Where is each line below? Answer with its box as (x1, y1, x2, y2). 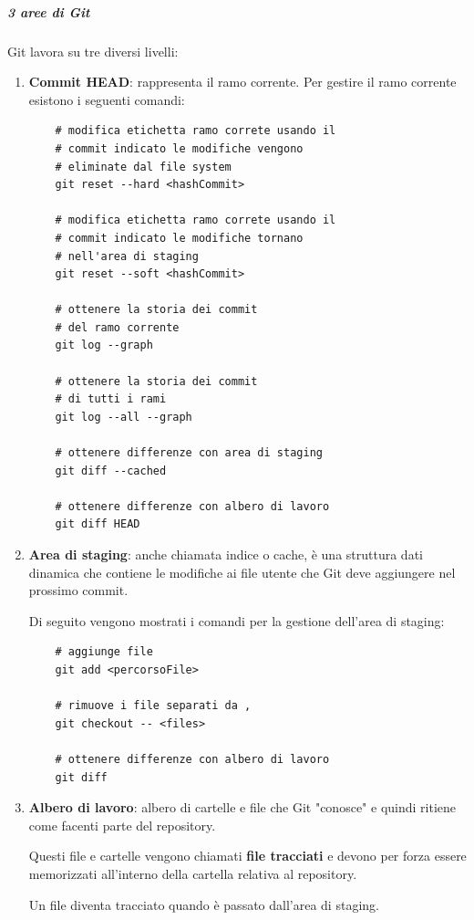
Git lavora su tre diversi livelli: (7, 41, 179, 60)
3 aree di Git (7, 2, 90, 21)
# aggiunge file (55, 645, 153, 659)
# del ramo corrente (55, 320, 180, 334)
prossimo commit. (28, 580, 129, 600)
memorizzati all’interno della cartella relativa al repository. (28, 863, 357, 883)
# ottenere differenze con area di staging (55, 446, 323, 460)
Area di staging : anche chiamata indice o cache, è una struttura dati (28, 545, 423, 563)
